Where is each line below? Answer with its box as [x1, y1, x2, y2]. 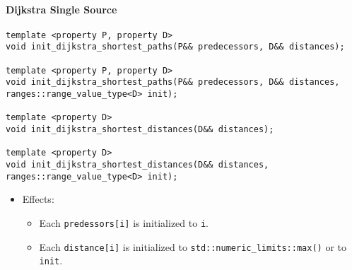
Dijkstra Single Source [6, 1, 117, 16]
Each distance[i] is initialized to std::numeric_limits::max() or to [39, 239, 346, 254]
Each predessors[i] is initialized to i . [39, 215, 209, 230]
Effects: [22, 192, 54, 206]
